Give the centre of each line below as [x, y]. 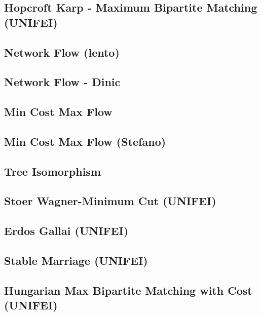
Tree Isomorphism [53, 171]
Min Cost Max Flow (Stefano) [85, 141]
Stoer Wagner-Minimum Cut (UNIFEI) [110, 201]
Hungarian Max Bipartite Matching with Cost [128, 290]
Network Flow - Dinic [62, 82]
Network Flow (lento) [62, 52]
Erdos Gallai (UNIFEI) [66, 231]
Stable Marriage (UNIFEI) [76, 261]
